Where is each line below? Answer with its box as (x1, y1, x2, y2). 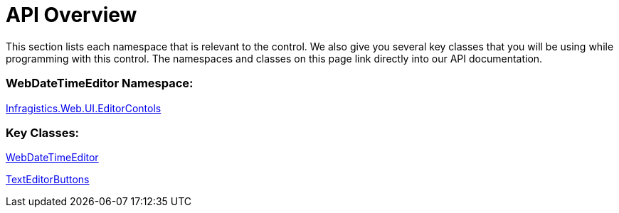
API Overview (6, 3, 137, 27)
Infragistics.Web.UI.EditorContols (6, 102, 162, 114)
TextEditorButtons (6, 173, 90, 186)
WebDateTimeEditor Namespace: (6, 76, 194, 91)
